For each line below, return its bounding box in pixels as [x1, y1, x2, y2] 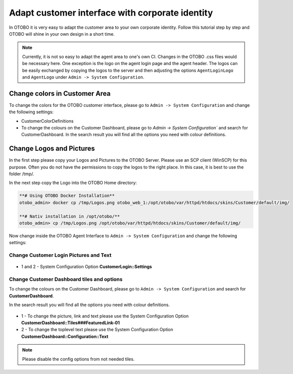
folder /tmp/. [9, 171, 34, 177]
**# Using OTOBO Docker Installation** [19, 193, 115, 199]
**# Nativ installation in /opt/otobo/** [19, 213, 120, 219]
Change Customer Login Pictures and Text [9, 252, 112, 259]
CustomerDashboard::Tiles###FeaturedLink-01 [21, 320, 120, 326]
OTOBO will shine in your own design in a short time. [9, 31, 115, 37]
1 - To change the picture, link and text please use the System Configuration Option [21, 313, 189, 319]
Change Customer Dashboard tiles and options [9, 276, 123, 283]
